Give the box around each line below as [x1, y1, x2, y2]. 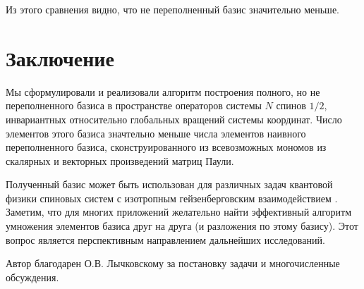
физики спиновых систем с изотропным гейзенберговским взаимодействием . [6, 190, 338, 205]
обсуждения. [6, 269, 59, 284]
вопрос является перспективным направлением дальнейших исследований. [6, 232, 325, 247]
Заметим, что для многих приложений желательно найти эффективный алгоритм [6, 204, 352, 219]
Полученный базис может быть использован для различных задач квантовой [6, 177, 333, 192]
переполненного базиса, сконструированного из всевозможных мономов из [6, 140, 327, 154]
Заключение [6, 43, 114, 72]
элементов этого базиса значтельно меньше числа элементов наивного [6, 125, 306, 140]
